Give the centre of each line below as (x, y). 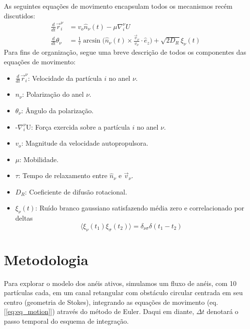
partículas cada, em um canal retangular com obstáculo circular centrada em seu (123, 292)
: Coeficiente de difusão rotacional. (76, 191)
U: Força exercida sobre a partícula (78, 127)
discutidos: (20, 15)
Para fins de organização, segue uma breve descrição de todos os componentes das (125, 52)
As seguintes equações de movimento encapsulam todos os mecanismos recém (118, 6)
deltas (24, 218)
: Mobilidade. (39, 159)
